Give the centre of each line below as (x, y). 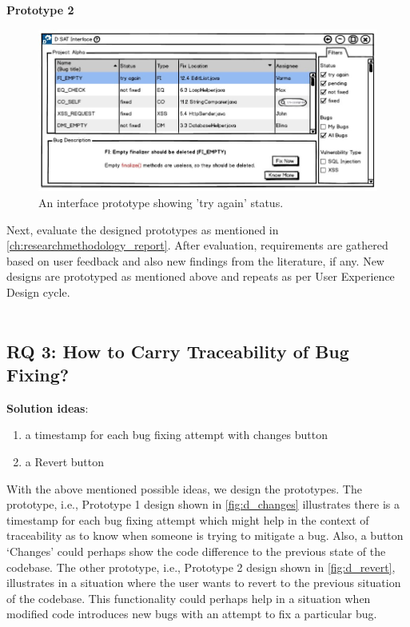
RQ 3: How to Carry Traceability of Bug (178, 351)
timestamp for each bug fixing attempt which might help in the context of (188, 519)
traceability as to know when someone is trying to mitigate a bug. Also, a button (205, 535)
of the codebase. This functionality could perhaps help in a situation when (189, 598)
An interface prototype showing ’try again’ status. (161, 203)
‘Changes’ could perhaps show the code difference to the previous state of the (196, 551)
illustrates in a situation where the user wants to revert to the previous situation (204, 583)
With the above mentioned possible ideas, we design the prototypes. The (184, 488)
